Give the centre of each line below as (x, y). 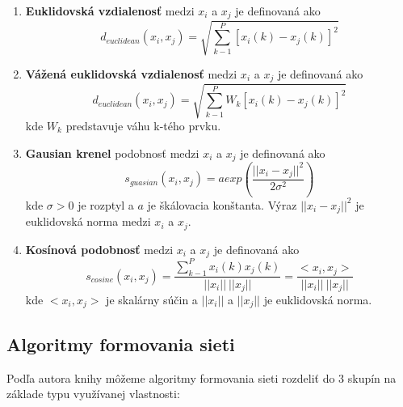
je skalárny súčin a (152, 300)
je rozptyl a (106, 204)
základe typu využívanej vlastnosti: (93, 394)
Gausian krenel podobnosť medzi (112, 153)
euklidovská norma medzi (88, 221)
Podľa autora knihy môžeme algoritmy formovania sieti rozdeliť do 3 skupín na (201, 377)
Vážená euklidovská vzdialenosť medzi (131, 74)
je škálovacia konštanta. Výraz (222, 204)
